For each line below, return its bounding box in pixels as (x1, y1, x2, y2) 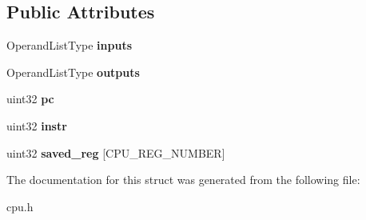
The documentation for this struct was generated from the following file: (6, 171, 360, 188)
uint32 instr (6, 117, 67, 134)
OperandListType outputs (6, 63, 140, 80)
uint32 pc (6, 90, 54, 107)
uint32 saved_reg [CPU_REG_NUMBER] (6, 144, 225, 161)
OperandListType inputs (6, 37, 133, 54)
